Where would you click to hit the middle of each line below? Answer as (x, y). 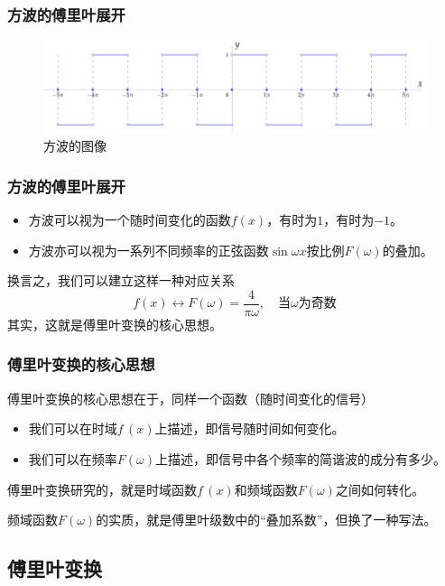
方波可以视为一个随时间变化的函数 (130, 220)
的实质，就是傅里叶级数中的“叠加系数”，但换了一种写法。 (266, 520)
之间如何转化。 (380, 489)
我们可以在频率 (73, 458)
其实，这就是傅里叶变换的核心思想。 (115, 324)
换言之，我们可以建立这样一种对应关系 (121, 280)
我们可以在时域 (73, 428)
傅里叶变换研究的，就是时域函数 (102, 489)
